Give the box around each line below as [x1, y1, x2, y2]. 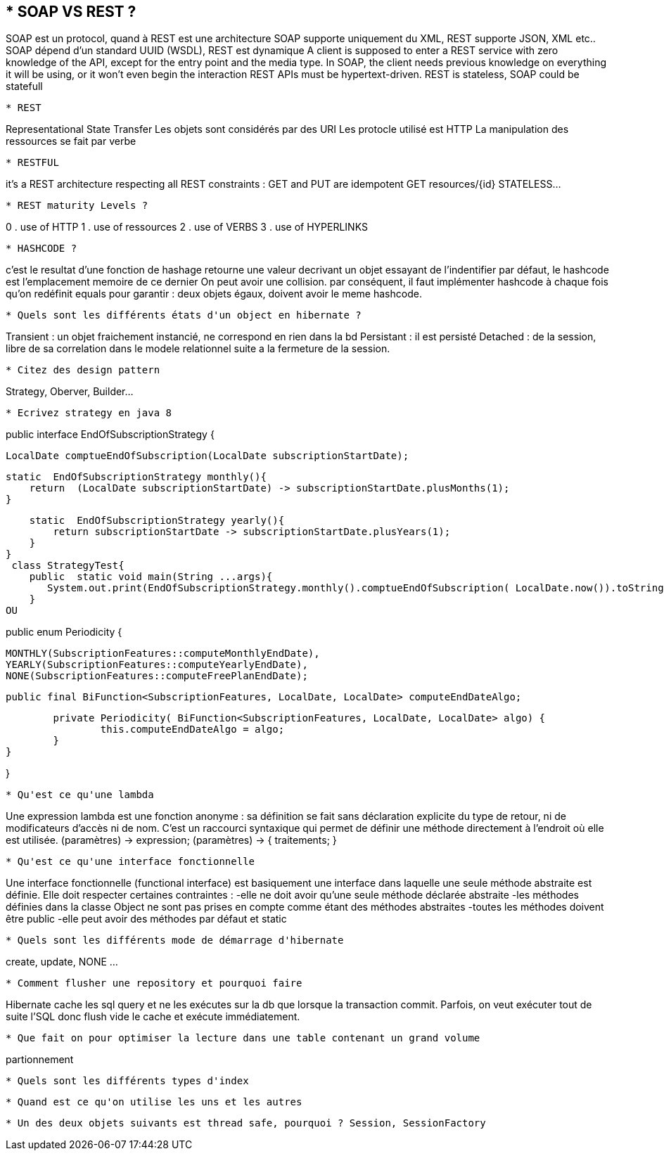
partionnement [6, 1053, 74, 1066]
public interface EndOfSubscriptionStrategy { [6, 428, 215, 441]
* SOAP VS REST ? [6, 3, 136, 20]
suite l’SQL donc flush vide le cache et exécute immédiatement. [6, 1010, 300, 1023]
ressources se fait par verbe [6, 135, 136, 148]
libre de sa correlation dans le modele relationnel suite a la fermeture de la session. [6, 342, 390, 355]
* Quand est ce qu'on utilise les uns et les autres [6, 1096, 302, 1108]
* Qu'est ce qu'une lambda [6, 789, 154, 801]
